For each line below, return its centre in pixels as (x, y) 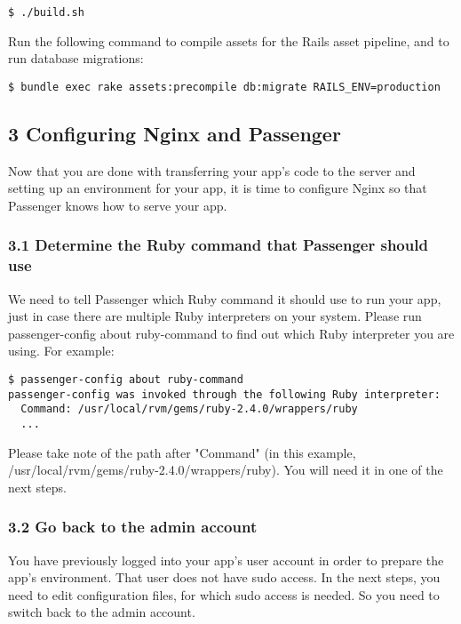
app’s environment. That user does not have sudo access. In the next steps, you (224, 577)
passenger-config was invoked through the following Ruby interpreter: (224, 394)
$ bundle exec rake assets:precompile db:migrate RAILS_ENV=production (224, 87)
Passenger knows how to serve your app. (118, 205)
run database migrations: (76, 58)
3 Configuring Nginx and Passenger (175, 133)
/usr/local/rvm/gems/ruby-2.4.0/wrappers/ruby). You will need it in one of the (226, 470)
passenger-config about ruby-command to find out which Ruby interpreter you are (231, 333)
